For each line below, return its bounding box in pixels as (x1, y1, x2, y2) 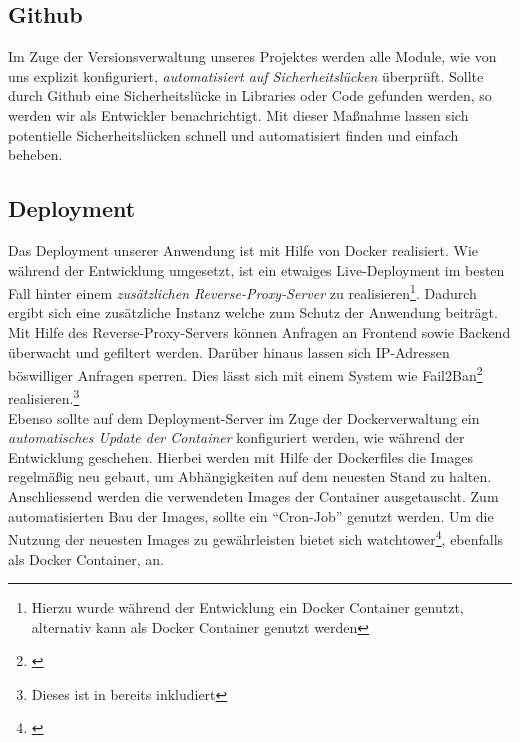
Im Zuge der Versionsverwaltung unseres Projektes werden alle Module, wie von (8, 46, 497, 67)
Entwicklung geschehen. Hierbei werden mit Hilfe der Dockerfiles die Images (8, 446, 474, 467)
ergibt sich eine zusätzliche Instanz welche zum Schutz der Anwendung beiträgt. (8, 302, 498, 323)
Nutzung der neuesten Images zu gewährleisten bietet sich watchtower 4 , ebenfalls (8, 526, 504, 549)
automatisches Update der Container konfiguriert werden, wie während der (8, 427, 465, 448)
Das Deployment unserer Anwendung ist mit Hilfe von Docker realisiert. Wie (8, 239, 479, 260)
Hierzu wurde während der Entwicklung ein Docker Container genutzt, (31, 597, 464, 618)
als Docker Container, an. (8, 548, 164, 569)
